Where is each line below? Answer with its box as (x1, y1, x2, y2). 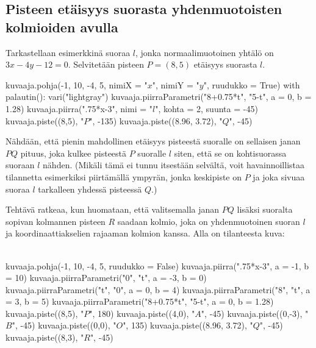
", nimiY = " (152, 78, 199, 91)
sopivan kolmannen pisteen (5, 215, 106, 227)
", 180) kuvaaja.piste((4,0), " (89, 307, 195, 319)
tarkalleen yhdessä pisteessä (38, 182, 142, 195)
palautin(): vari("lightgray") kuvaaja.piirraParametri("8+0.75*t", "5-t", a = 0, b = (5, 90, 312, 103)
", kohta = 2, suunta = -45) (155, 102, 258, 115)
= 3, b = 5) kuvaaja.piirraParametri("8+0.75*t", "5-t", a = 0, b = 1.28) (5, 295, 274, 308)
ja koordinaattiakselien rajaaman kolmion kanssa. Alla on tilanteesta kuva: (5, 227, 285, 240)
